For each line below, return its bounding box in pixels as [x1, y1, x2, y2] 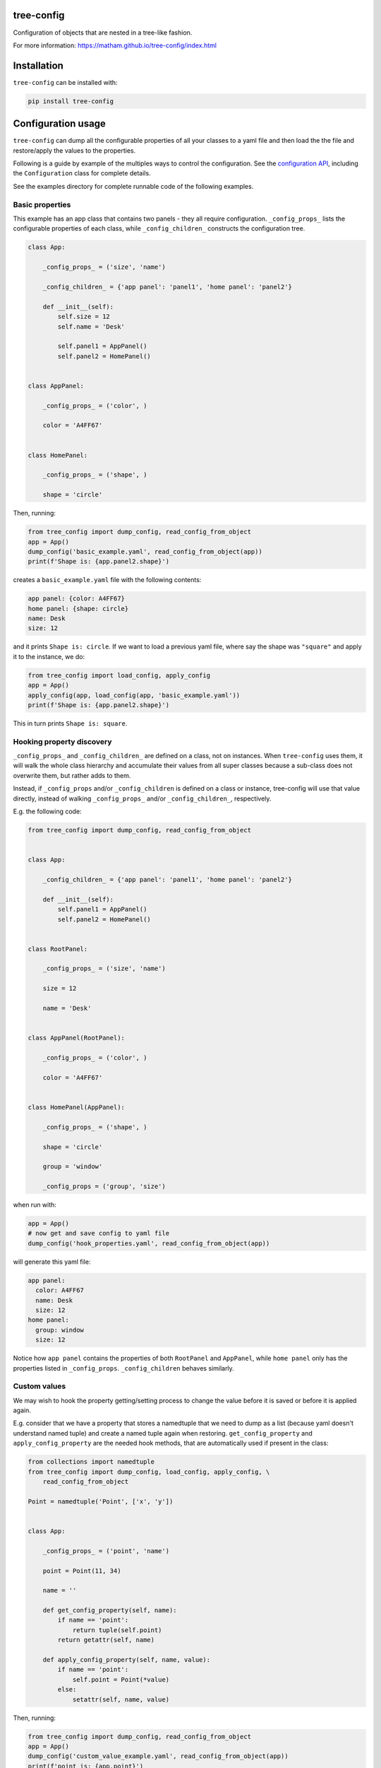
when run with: [13, 1201, 56, 1209]
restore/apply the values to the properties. [13, 146, 136, 155]
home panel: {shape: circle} [28, 605, 129, 612]
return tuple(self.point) [72, 1626, 162, 1634]
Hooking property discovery [13, 736, 112, 746]
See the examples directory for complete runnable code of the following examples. [13, 182, 254, 190]
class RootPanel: [28, 945, 88, 953]
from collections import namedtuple [28, 1458, 155, 1466]
